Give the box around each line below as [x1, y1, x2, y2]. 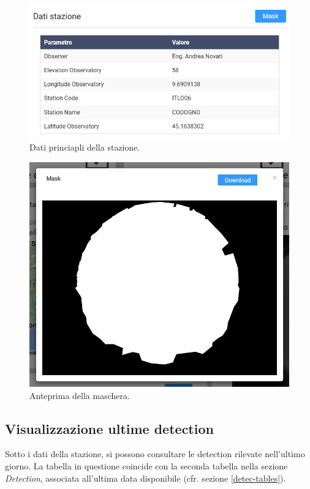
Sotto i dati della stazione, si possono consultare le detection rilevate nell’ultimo [5, 447, 305, 460]
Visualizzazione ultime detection [5, 419, 214, 438]
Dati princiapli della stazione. [29, 141, 140, 154]
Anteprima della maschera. [29, 389, 130, 401]
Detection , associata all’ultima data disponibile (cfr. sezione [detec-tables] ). [5, 471, 286, 484]
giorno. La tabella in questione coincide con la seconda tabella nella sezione [5, 460, 288, 472]
